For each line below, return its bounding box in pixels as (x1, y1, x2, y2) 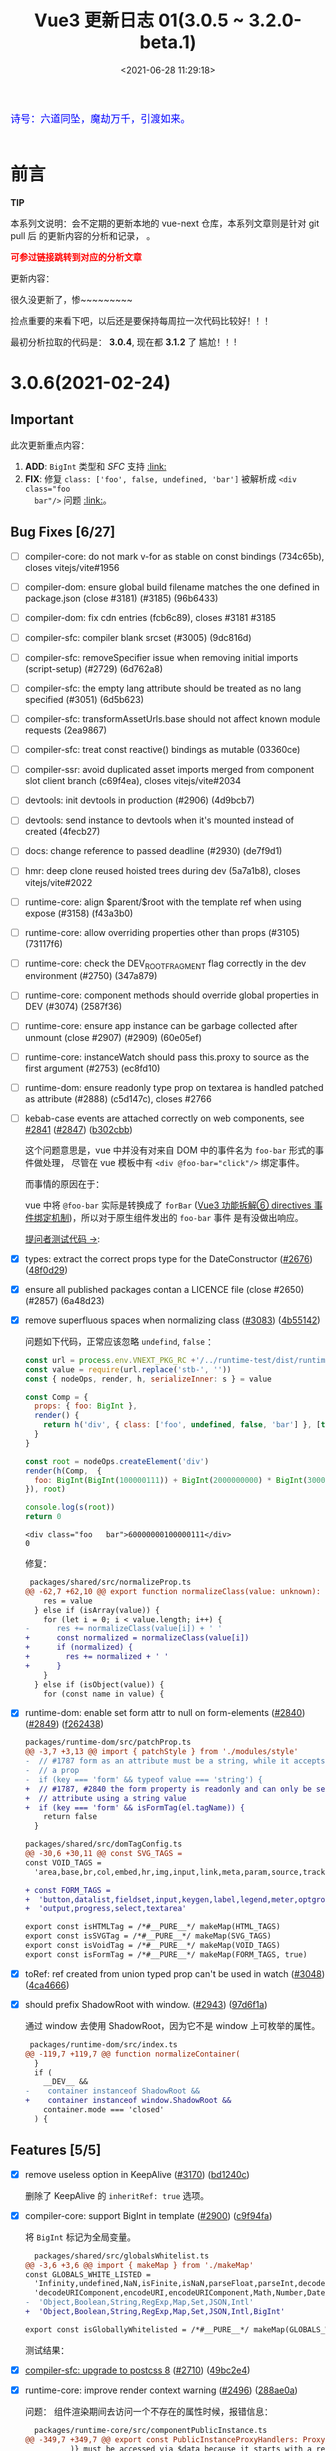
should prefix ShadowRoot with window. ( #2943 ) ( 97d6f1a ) (24, 1998, 268, 2010)
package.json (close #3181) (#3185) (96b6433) (24, 592, 219, 604)
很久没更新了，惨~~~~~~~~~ (10, 293, 133, 305)
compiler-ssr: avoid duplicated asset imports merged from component (24, 764, 315, 776)
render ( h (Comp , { (24, 1466, 102, 1476)
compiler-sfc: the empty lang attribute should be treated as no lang (24, 682, 302, 694)
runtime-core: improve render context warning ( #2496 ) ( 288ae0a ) (24, 2384, 298, 2396)
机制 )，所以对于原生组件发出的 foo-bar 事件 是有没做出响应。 (51, 1211, 304, 1223)
